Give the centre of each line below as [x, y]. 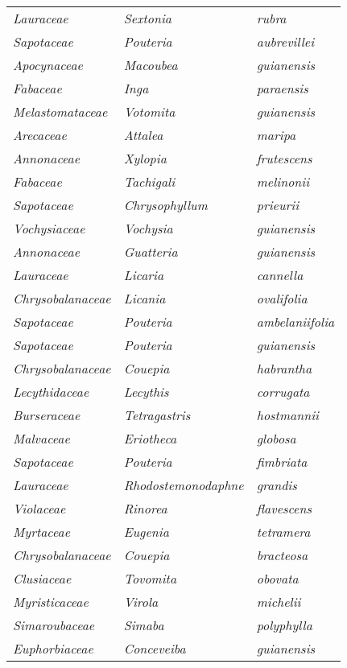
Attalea [143, 135]
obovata [277, 578]
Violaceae [39, 508]
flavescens [284, 508]
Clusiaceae [42, 578]
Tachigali [149, 181]
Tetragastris [157, 415]
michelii [279, 602]
